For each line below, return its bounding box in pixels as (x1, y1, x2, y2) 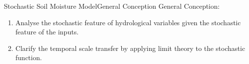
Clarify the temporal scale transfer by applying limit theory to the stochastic (15, 43, 245, 53)
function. (15, 52, 42, 63)
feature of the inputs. (15, 27, 79, 37)
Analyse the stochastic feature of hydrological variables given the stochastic (15, 17, 241, 27)
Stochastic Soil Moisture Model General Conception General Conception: (4, 1, 220, 11)
